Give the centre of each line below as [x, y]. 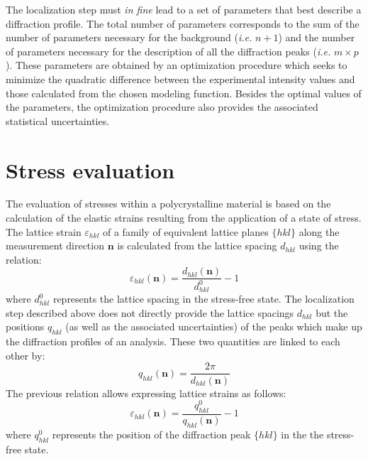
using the [319, 245]
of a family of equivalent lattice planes [185, 231]
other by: [26, 355]
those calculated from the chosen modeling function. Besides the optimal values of [184, 93]
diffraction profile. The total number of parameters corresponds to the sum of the [183, 23]
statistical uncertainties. [58, 120]
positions [25, 326]
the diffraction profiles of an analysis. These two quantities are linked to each [173, 341]
